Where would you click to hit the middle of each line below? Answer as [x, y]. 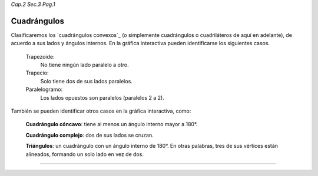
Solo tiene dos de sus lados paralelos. [86, 81]
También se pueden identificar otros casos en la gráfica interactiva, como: [101, 111]
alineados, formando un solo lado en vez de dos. [85, 154]
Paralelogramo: [44, 89]
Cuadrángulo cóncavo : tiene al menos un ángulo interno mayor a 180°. [112, 124]
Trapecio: [37, 73]
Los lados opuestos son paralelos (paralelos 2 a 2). [102, 97]
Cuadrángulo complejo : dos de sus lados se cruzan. [90, 135]
